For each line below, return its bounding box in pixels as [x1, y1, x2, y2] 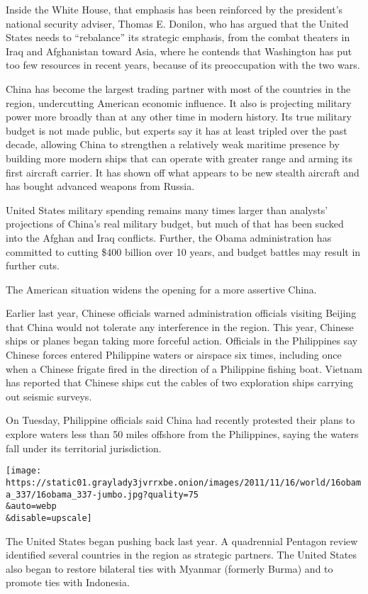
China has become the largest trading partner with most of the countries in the [6, 81, 351, 96]
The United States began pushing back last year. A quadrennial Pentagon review [6, 533, 358, 548]
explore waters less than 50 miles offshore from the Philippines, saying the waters [6, 427, 359, 442]
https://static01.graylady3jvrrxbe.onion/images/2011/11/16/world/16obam [6, 477, 362, 488]
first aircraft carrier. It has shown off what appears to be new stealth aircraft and [6, 164, 359, 179]
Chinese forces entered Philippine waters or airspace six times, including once [6, 347, 342, 362]
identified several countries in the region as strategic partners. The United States [6, 547, 357, 562]
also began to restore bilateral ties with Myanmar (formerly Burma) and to [6, 561, 333, 576]
